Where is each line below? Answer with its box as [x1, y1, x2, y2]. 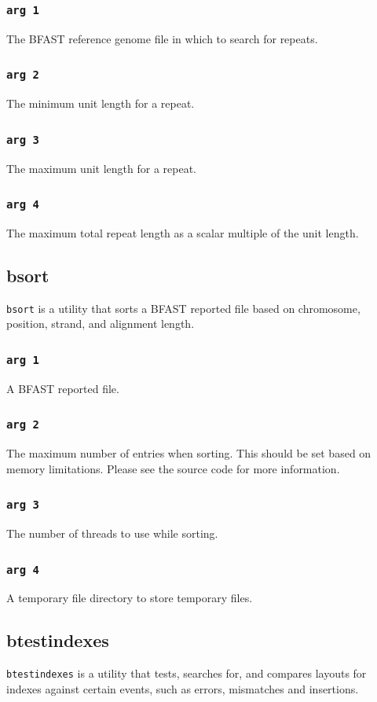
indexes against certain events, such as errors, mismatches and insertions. [6, 680, 359, 696]
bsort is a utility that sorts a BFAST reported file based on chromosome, [6, 300, 361, 316]
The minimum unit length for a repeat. [6, 95, 195, 112]
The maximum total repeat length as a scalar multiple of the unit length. [6, 224, 359, 241]
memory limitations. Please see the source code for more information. [6, 460, 340, 476]
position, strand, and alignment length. [6, 315, 195, 332]
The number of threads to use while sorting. [6, 525, 218, 542]
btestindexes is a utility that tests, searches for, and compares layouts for [6, 665, 367, 682]
